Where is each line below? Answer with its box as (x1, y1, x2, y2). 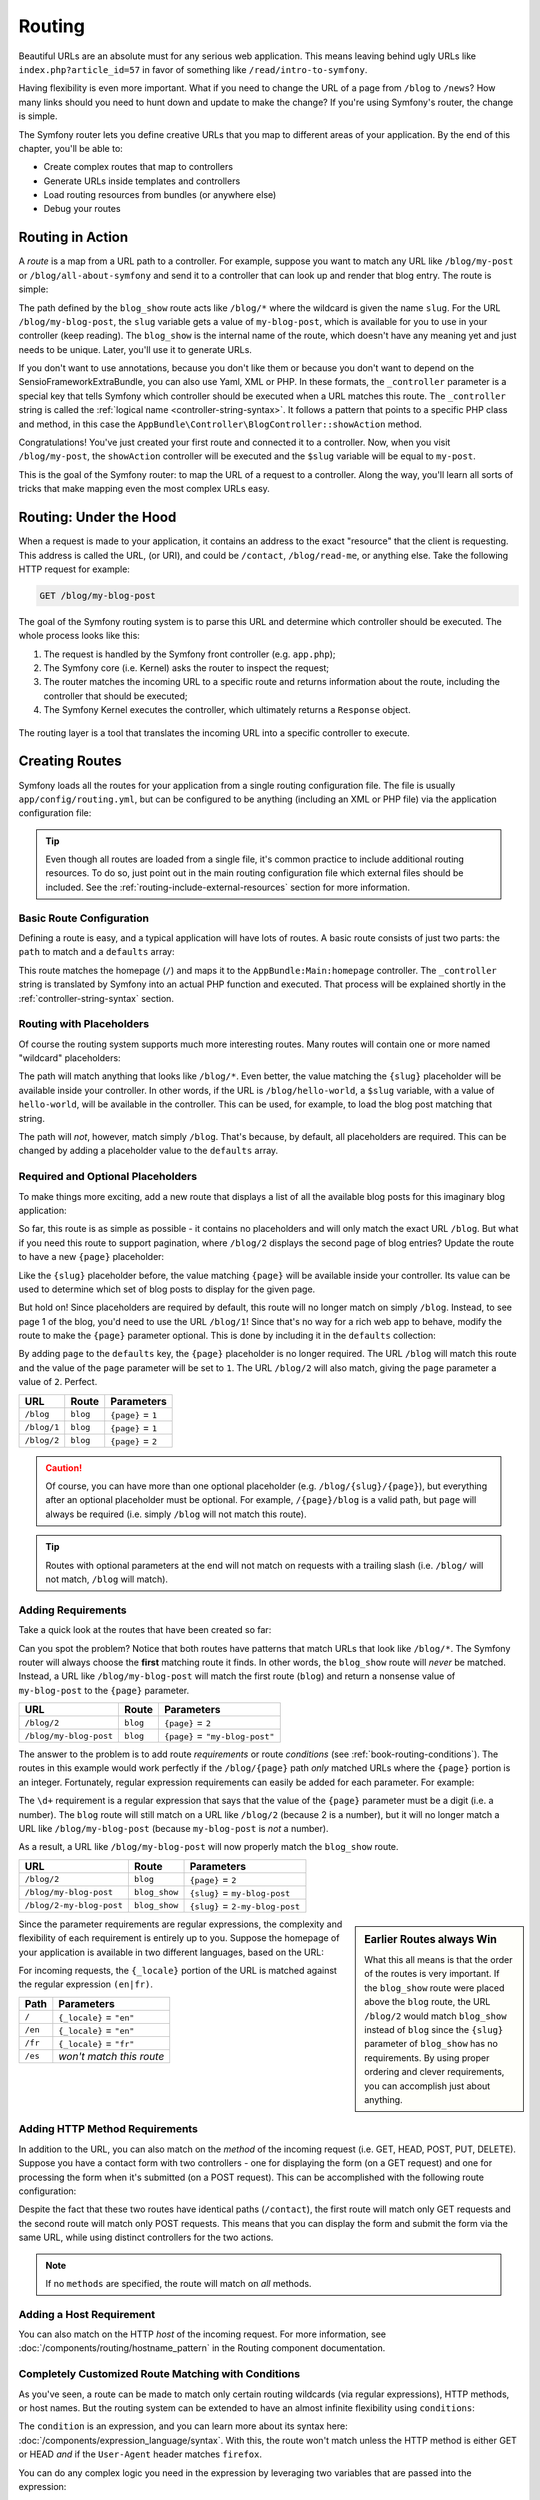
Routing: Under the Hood (18, 509, 177, 526)
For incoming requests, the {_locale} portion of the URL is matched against (18, 1965, 337, 1976)
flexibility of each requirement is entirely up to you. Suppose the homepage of (18, 1932, 340, 1944)
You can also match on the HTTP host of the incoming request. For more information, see (18, 2328, 387, 2340)
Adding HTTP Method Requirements (18, 2122, 199, 2136)
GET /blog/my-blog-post (39, 590, 157, 601)
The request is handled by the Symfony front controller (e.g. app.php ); (43, 648, 336, 660)
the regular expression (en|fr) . (18, 1978, 154, 1990)
